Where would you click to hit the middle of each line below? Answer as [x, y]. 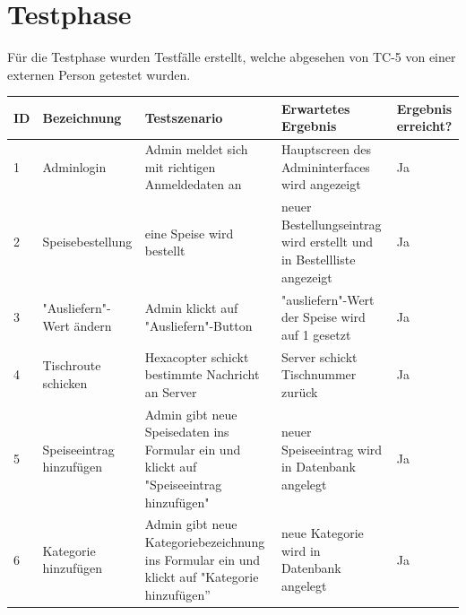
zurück [299, 391]
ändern [93, 325]
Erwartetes [315, 108]
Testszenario [184, 117]
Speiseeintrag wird [332, 449]
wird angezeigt [321, 184]
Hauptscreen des [326, 149]
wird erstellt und [327, 242]
